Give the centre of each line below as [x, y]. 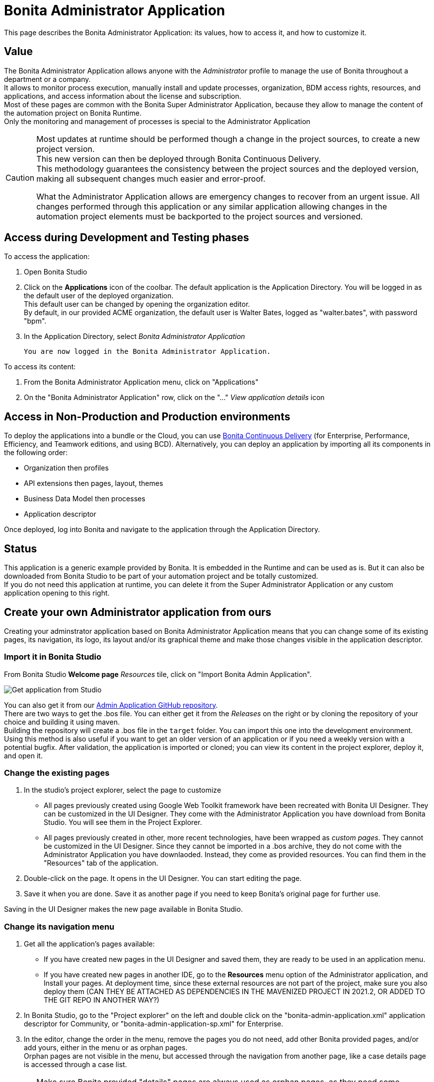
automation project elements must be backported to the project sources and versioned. [200, 216]
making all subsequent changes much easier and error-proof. [151, 178]
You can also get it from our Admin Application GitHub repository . [111, 705]
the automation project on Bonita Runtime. [73, 113]
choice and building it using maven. [62, 722]
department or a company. [47, 79]
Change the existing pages [57, 773]
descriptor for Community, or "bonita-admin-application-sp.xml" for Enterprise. [154, 1024]
